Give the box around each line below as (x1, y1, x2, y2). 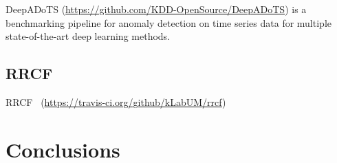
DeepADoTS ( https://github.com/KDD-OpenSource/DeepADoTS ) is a (6, 2, 307, 16)
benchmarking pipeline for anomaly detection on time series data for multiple (6, 15, 331, 30)
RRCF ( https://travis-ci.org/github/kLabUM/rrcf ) (6, 94, 226, 109)
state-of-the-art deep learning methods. (6, 29, 171, 43)
